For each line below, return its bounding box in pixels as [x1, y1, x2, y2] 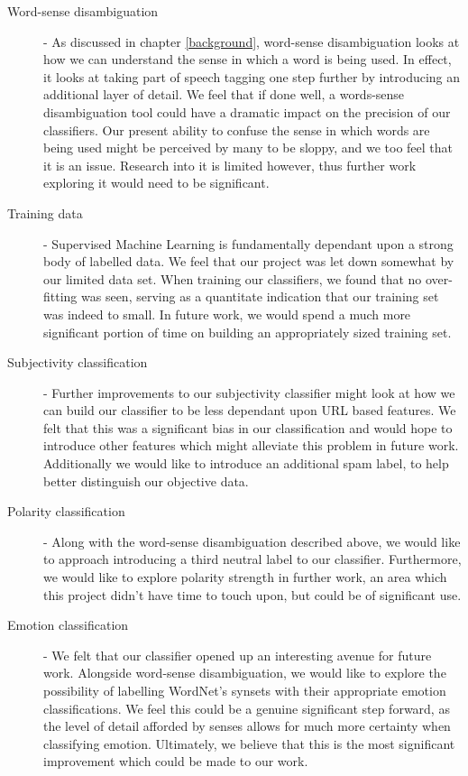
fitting [43, 287, 78, 306]
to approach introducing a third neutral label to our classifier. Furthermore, [43, 550, 462, 568]
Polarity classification [7, 502, 125, 521]
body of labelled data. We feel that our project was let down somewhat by [43, 252, 454, 271]
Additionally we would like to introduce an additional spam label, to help [43, 454, 449, 473]
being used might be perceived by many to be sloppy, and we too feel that [43, 138, 454, 157]
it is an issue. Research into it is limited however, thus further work [43, 155, 417, 174]
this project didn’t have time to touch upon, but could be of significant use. [43, 585, 462, 604]
